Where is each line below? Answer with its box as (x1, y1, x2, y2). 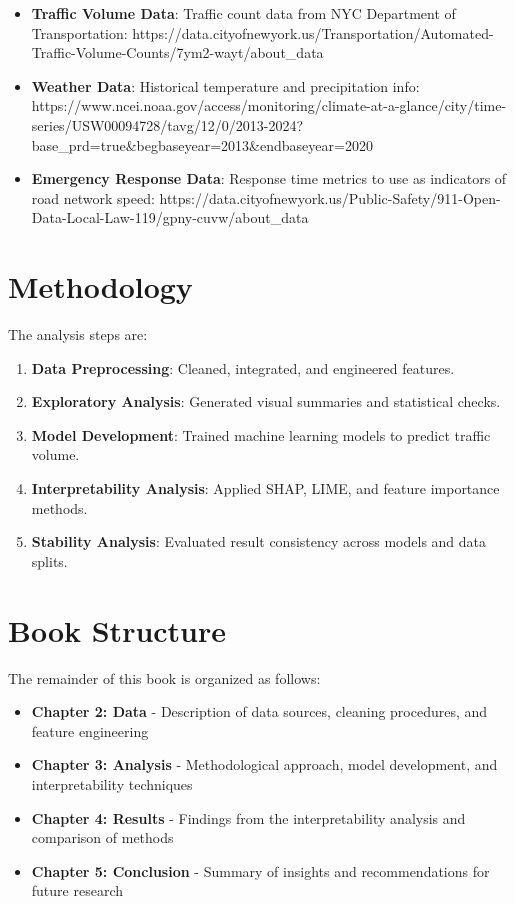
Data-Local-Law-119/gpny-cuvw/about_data (31, 207, 309, 228)
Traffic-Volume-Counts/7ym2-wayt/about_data (31, 42, 324, 63)
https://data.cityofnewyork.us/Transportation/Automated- (132, 22, 494, 43)
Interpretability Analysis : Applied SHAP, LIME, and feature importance (31, 478, 500, 499)
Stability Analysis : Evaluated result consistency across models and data (31, 531, 487, 552)
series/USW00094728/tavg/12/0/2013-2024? (31, 114, 304, 135)
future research (31, 880, 123, 901)
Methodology (8, 266, 193, 307)
